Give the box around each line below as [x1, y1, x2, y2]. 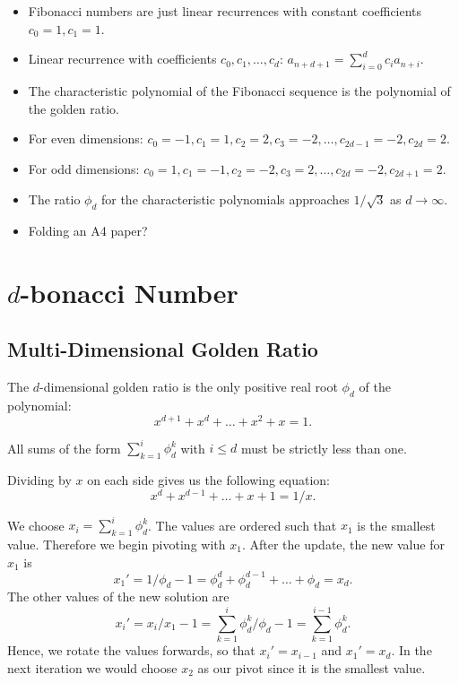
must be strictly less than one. [240, 438, 407, 457]
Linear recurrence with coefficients [28, 49, 217, 68]
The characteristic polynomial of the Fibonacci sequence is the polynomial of [28, 81, 451, 99]
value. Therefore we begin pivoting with [7, 534, 226, 553]
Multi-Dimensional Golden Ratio [7, 335, 318, 363]
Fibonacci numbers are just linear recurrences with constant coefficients [28, 2, 422, 20]
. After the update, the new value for [241, 534, 445, 553]
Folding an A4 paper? [28, 221, 148, 240]
